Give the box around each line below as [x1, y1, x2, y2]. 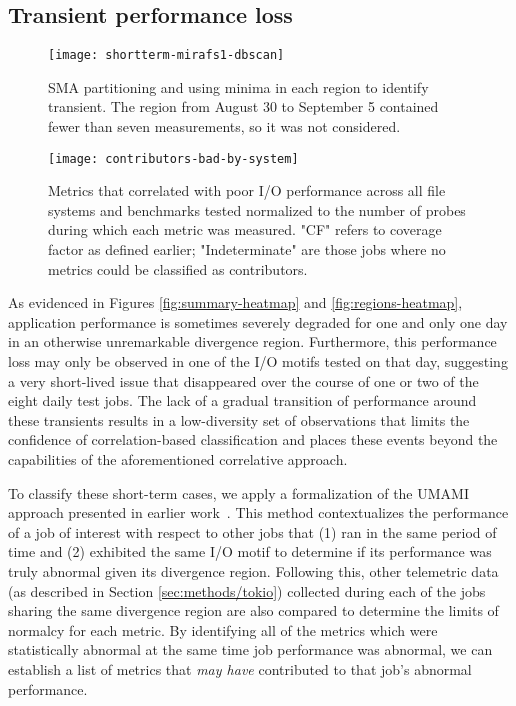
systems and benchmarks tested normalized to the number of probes [48, 199, 466, 220]
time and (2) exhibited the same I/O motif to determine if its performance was [8, 541, 492, 562]
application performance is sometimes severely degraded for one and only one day [8, 311, 508, 332]
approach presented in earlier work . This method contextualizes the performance [8, 502, 509, 523]
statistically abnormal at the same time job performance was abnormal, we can [8, 639, 493, 660]
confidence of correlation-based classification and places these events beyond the [8, 429, 498, 450]
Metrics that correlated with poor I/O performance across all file [48, 180, 446, 201]
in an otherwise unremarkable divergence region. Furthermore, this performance [8, 331, 497, 352]
